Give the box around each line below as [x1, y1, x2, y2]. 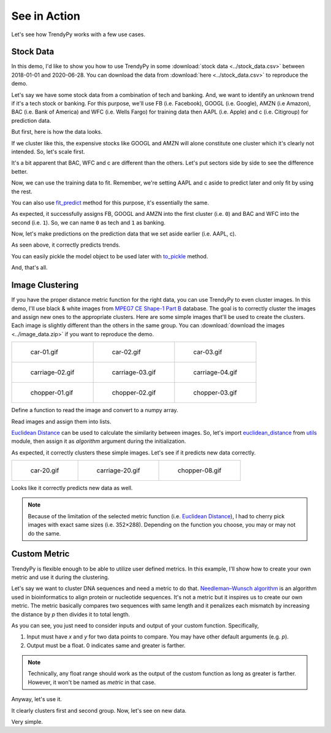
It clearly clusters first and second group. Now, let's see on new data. [11, 707, 187, 714]
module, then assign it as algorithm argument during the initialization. [11, 437, 186, 445]
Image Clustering [11, 280, 79, 291]
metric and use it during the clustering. [11, 574, 110, 581]
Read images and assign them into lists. [11, 418, 112, 425]
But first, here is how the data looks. [11, 128, 102, 136]
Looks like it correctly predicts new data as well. [11, 485, 133, 492]
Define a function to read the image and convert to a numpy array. [11, 407, 178, 414]
